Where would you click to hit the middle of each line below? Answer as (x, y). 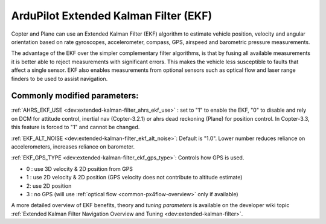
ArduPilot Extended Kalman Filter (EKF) (112, 16)
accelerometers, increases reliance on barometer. (73, 146)
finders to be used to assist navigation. (59, 78)
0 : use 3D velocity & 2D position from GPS (79, 168)
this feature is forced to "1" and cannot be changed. (75, 127)
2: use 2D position (49, 186)
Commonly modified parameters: (75, 96)
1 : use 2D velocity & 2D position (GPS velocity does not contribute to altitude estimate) (134, 178)
